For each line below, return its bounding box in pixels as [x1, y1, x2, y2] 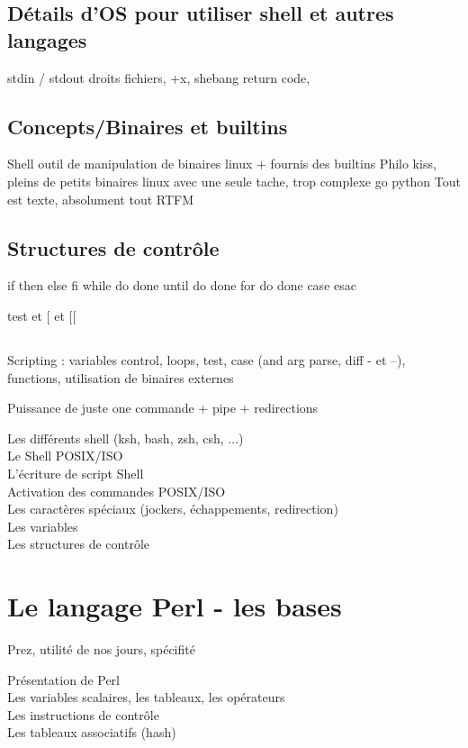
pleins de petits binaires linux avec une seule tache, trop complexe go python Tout [7, 171, 461, 190]
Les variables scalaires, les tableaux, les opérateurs [7, 688, 285, 707]
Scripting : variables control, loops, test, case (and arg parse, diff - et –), [7, 350, 406, 369]
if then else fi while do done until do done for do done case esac [7, 276, 356, 295]
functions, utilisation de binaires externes [7, 368, 234, 387]
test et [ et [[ [7, 306, 76, 324]
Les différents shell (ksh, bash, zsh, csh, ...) [7, 428, 244, 447]
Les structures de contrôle [7, 534, 150, 553]
